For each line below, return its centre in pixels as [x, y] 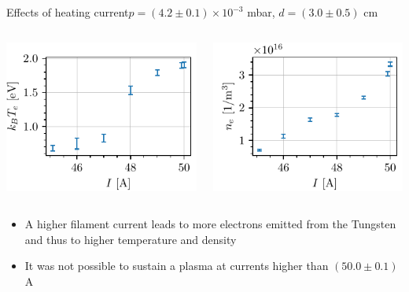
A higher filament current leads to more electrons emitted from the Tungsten [210, 224]
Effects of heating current [68, 12]
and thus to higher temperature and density [131, 239]
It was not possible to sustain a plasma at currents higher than [177, 266]
